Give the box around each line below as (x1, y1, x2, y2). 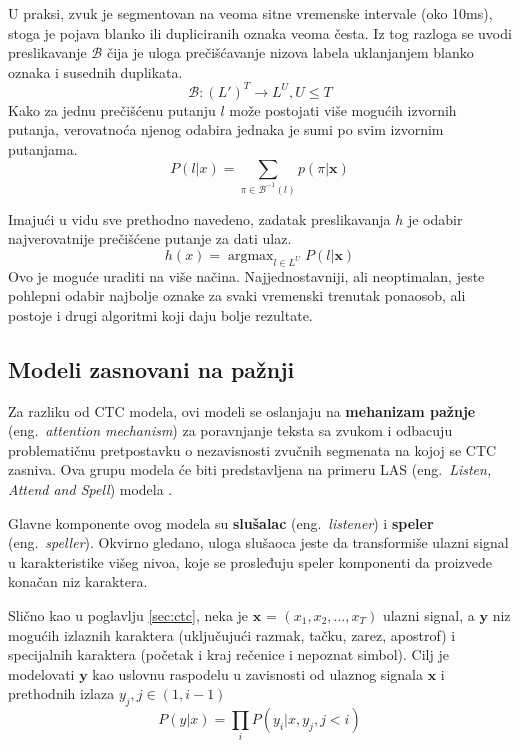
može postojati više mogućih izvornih (229, 99, 457, 120)
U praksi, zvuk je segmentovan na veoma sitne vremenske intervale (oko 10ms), (8, 3, 493, 23)
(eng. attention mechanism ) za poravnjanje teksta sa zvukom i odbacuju (8, 420, 453, 441)
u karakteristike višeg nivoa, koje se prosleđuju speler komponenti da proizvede (8, 551, 492, 572)
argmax (227, 248, 274, 263)
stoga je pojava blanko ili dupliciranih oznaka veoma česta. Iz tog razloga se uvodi (8, 22, 512, 43)
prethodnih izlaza (8, 683, 115, 704)
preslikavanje (8, 42, 87, 63)
